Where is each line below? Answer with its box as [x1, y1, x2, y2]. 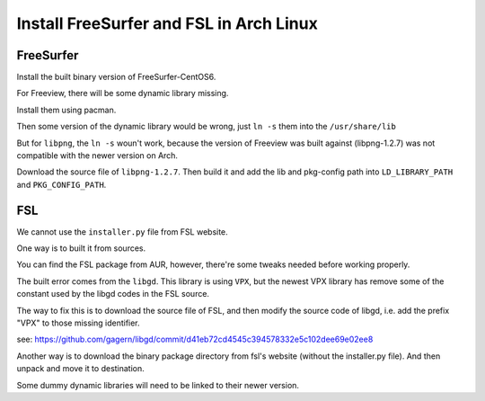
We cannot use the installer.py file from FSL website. [16, 226, 228, 237]
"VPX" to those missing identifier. [16, 317, 140, 328]
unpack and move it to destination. [16, 363, 145, 374]
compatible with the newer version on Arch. [16, 150, 179, 161]
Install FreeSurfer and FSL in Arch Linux [16, 13, 318, 33]
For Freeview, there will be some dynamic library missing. [16, 88, 229, 99]
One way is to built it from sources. [16, 243, 146, 254]
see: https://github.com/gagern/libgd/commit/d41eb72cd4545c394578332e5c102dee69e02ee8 [16, 334, 374, 345]
